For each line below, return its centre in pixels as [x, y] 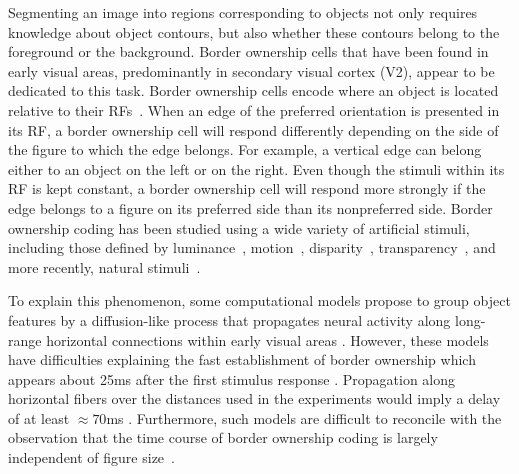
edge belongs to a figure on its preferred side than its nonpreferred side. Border [250, 207]
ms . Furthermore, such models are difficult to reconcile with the [304, 417]
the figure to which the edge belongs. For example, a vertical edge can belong [245, 149]
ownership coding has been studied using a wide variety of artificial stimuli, [239, 227]
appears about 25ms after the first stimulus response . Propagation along [232, 378]
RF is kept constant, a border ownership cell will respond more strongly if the [247, 188]
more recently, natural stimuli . [104, 266]
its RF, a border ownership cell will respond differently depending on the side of [253, 129]
